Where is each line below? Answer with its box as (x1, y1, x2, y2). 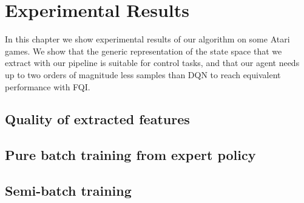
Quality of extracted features (5, 110, 190, 128)
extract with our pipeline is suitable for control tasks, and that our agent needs (5, 56, 300, 69)
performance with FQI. (5, 80, 90, 93)
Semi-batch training (5, 181, 132, 200)
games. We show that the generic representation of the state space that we (5, 44, 282, 57)
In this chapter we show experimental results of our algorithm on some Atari (5, 33, 290, 45)
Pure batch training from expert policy (5, 145, 256, 164)
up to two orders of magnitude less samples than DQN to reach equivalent (5, 68, 281, 81)
